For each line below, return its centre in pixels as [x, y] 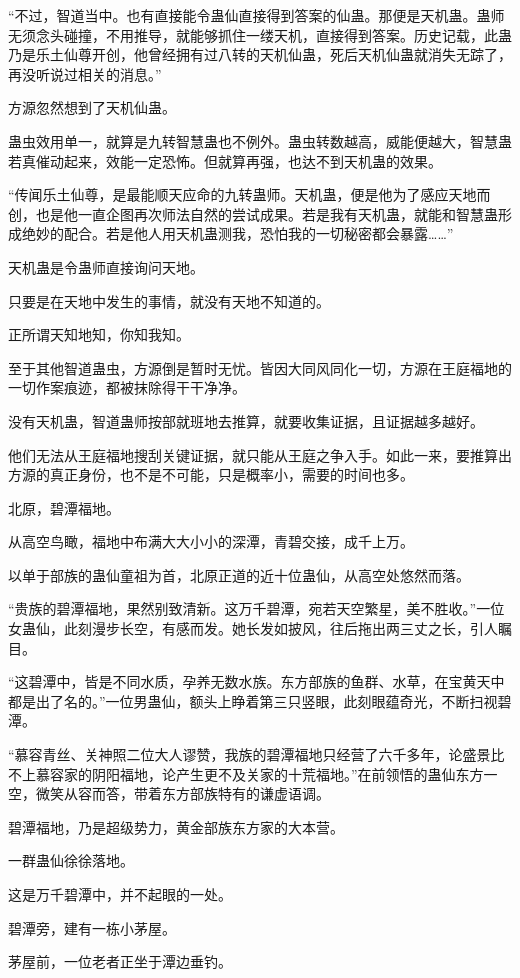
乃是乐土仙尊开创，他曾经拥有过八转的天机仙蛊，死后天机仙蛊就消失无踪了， [260, 54]
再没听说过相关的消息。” [85, 73]
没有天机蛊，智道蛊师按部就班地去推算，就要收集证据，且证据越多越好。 [246, 420]
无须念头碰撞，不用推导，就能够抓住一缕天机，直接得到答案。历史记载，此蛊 [260, 34]
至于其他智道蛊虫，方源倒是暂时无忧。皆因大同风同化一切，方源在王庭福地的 [260, 367]
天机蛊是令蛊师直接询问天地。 [106, 266]
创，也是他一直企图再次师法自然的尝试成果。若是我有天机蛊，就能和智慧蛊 [253, 213]
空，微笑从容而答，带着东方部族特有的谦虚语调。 [169, 793]
